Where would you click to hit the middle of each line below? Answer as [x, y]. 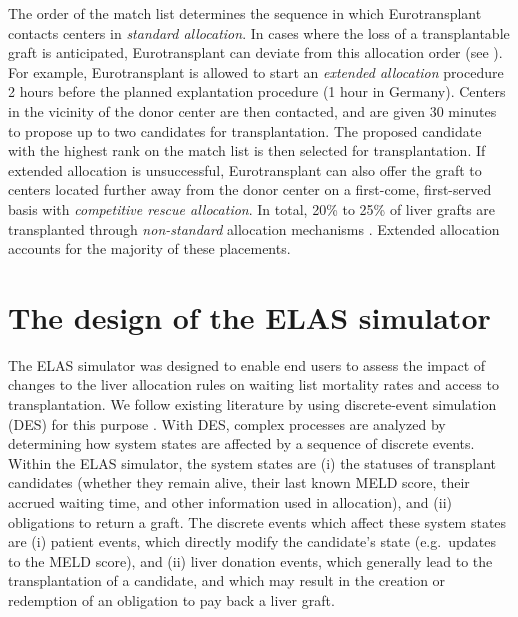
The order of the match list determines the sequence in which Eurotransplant [245, 13]
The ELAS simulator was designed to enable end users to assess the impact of [247, 364]
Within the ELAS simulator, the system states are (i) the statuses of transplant [252, 462]
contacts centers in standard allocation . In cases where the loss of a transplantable [259, 32]
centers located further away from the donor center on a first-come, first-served [250, 189]
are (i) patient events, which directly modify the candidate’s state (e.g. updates [252, 541]
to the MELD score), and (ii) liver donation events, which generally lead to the [250, 560]
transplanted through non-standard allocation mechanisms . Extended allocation [254, 228]
